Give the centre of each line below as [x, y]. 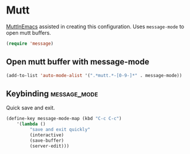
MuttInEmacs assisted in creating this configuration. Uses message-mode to [95, 26]
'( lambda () [31, 124]
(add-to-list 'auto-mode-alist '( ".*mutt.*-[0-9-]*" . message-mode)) [94, 75]
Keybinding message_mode [52, 94]
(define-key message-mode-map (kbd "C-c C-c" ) [64, 119]
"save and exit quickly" [60, 130]
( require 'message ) [30, 43]
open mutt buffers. [29, 32]
